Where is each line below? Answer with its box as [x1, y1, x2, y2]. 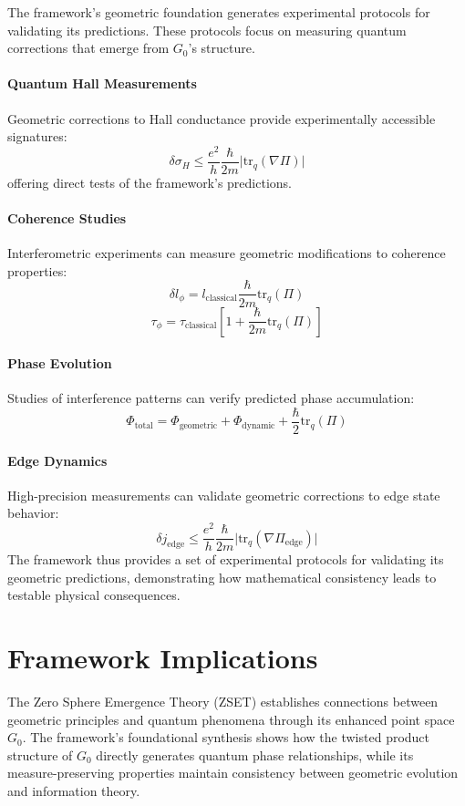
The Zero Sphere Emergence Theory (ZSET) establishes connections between [7, 692, 439, 711]
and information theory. [7, 781, 140, 800]
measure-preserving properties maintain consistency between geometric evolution [7, 763, 459, 782]
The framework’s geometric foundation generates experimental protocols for [7, 3, 430, 21]
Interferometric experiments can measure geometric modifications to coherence [7, 243, 446, 263]
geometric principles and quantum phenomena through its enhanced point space [7, 709, 455, 728]
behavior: [7, 503, 59, 522]
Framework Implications [7, 639, 318, 677]
